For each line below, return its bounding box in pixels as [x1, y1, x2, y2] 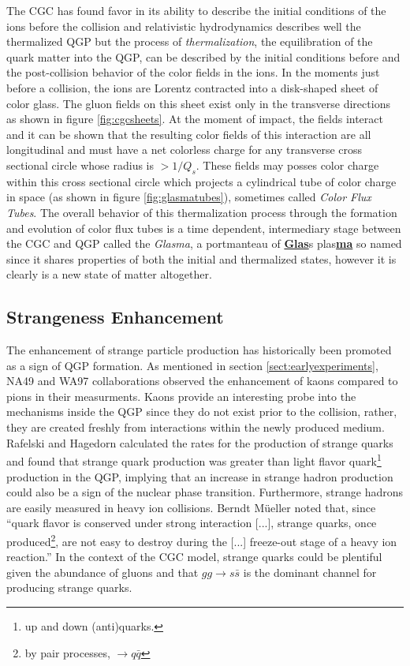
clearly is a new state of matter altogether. [6, 266, 212, 282]
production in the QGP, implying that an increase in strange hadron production [6, 468, 393, 485]
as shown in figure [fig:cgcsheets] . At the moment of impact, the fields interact [6, 110, 383, 127]
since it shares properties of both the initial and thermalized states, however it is [6, 250, 397, 267]
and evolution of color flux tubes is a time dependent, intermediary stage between [6, 219, 401, 236]
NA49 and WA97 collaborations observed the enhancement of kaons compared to [6, 372, 398, 389]
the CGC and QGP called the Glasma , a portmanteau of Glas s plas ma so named [6, 235, 402, 252]
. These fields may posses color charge [196, 156, 379, 173]
